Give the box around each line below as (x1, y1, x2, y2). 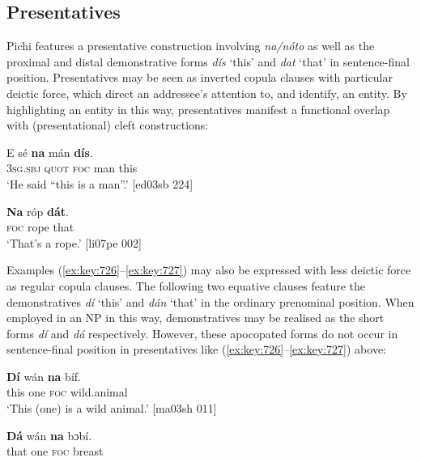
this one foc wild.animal (6, 384, 128, 401)
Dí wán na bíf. (6, 367, 81, 384)
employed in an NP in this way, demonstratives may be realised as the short (6, 309, 385, 326)
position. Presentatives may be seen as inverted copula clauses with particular (6, 69, 393, 86)
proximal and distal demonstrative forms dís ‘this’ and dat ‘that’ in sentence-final (6, 53, 410, 70)
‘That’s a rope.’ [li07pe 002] (6, 234, 142, 251)
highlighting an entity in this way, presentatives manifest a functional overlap (6, 100, 390, 117)
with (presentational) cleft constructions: (6, 117, 209, 134)
